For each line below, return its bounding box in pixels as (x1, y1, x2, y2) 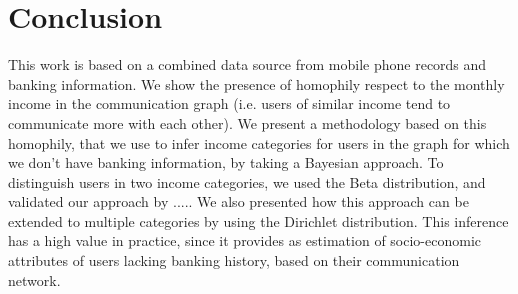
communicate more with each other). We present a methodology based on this (8, 112, 487, 133)
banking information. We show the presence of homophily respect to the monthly (8, 73, 505, 94)
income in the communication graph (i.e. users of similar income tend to (8, 93, 451, 114)
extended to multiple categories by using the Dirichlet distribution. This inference (8, 210, 509, 231)
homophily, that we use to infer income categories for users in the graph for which (8, 132, 510, 153)
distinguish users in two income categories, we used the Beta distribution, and (8, 171, 486, 192)
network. (8, 269, 61, 290)
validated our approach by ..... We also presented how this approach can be (8, 191, 469, 212)
